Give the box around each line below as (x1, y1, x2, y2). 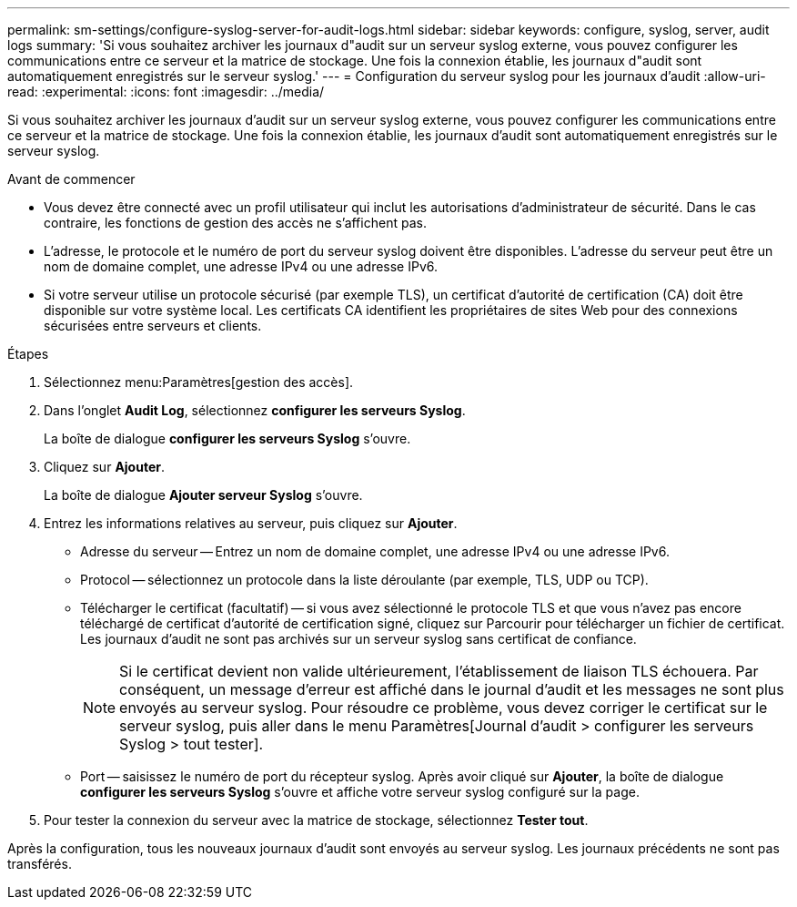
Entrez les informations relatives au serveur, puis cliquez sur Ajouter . (44, 515, 458, 531)
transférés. (7, 856, 72, 871)
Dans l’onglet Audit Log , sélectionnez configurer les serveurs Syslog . (44, 403, 466, 418)
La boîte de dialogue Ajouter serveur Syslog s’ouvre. (44, 487, 363, 503)
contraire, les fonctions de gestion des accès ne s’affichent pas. (44, 215, 427, 230)
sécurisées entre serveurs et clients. (44, 318, 262, 333)
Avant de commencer (7, 171, 136, 187)
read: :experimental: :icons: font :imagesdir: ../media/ (7, 84, 325, 99)
